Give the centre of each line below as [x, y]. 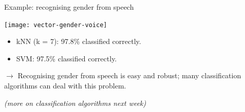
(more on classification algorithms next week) [75, 103]
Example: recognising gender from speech [69, 7]
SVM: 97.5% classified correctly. [67, 58]
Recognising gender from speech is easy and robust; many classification [129, 75]
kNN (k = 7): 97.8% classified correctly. [79, 41]
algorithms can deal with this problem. [65, 86]
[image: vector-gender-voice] [56, 25]
